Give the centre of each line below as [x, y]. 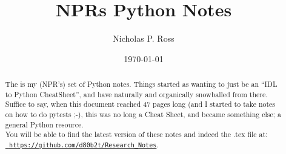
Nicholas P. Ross [144, 38]
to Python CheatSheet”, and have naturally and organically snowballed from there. [136, 94]
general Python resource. [44, 124]
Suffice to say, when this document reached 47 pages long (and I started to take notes [140, 104]
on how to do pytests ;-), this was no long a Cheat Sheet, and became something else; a [143, 114]
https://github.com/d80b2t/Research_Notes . [84, 145]
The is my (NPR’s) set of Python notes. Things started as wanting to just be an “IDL [141, 84]
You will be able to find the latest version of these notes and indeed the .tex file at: [136, 134]
